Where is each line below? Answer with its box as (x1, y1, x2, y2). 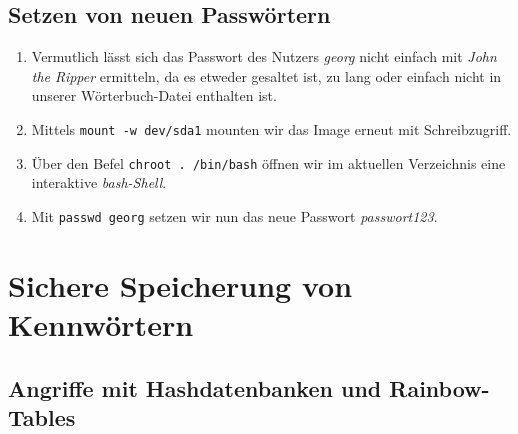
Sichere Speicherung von (8, 264, 353, 305)
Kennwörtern (8, 303, 194, 344)
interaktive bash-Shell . (31, 172, 167, 193)
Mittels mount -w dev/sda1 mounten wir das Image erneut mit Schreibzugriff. (31, 118, 512, 139)
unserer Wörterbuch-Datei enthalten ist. (31, 85, 277, 106)
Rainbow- (389, 372, 490, 403)
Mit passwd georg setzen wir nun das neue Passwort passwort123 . (31, 205, 438, 226)
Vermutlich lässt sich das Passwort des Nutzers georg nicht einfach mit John (31, 46, 497, 67)
